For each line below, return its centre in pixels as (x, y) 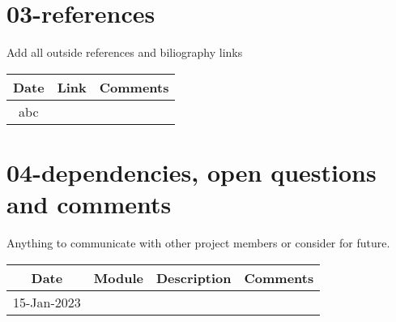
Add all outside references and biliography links (125, 52)
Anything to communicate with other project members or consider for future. (198, 243)
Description (194, 277)
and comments (89, 204)
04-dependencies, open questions (192, 172)
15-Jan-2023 (47, 302)
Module (118, 277)
